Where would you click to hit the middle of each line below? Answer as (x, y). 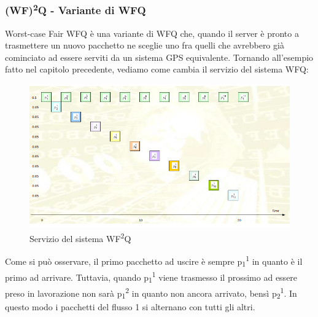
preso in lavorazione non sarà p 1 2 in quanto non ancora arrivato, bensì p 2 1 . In (151, 293)
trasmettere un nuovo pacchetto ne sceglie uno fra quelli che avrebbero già (145, 45)
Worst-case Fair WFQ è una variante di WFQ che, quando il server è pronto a (152, 33)
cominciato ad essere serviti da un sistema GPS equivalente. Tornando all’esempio (159, 57)
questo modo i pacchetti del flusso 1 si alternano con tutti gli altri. (130, 306)
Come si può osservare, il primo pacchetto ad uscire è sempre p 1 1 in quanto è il (154, 261)
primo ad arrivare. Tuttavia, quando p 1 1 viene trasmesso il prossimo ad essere (151, 277)
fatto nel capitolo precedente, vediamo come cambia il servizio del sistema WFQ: (157, 69)
